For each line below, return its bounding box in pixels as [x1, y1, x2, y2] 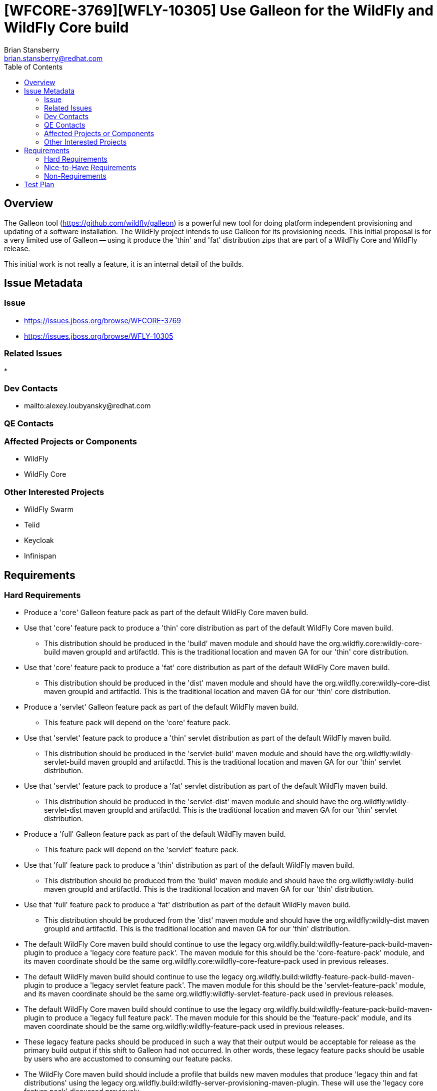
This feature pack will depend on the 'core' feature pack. [44, 718, 231, 727]
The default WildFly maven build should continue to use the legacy [24, 972, 243, 981]
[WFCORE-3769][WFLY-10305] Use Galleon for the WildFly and [4, 2, 433, 19]
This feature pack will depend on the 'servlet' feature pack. [44, 845, 239, 854]
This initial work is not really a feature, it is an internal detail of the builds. [4, 259, 244, 268]
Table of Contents [4, 62, 63, 71]
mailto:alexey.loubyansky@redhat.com [24, 401, 151, 410]
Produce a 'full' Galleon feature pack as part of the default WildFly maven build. [24, 830, 286, 839]
